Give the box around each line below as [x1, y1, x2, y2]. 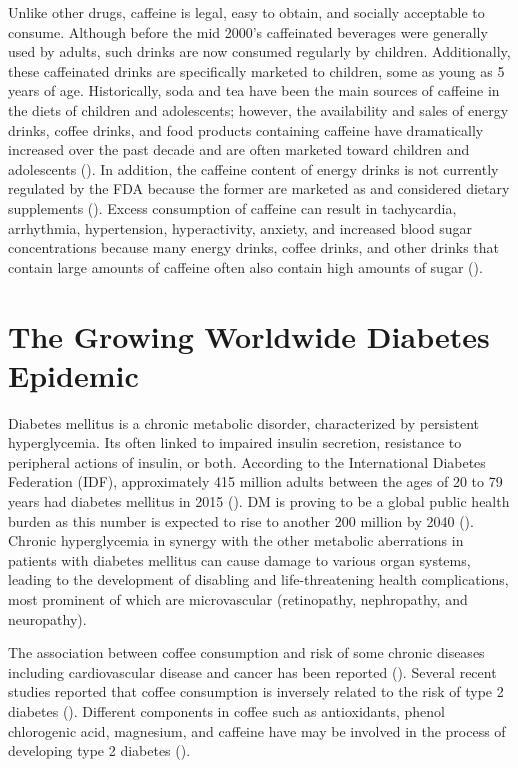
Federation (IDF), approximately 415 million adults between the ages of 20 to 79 [8, 471, 503, 492]
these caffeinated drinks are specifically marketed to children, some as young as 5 [8, 60, 505, 81]
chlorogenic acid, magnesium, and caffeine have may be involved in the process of [8, 720, 506, 741]
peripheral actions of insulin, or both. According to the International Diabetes [8, 451, 486, 472]
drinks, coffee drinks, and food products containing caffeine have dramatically [8, 119, 484, 140]
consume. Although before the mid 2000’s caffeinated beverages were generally [8, 21, 488, 42]
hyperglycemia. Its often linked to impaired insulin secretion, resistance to [8, 432, 462, 453]
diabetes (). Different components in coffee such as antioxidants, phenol [8, 700, 445, 721]
